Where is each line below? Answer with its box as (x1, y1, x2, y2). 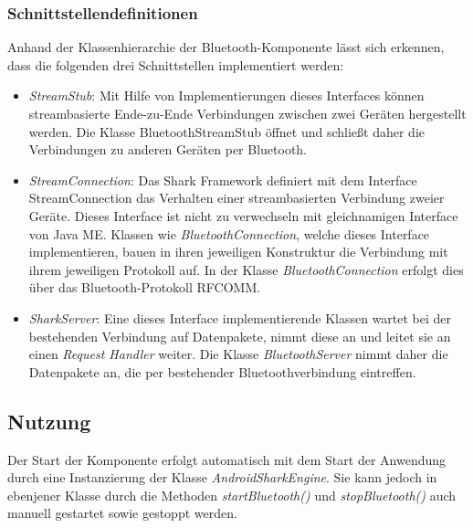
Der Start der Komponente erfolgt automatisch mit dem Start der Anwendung (7, 449, 447, 469)
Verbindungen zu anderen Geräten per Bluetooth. (28, 140, 308, 159)
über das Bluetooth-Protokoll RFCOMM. (28, 278, 261, 297)
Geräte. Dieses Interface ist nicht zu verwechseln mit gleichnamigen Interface (28, 206, 458, 225)
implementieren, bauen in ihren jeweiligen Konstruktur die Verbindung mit (28, 242, 448, 261)
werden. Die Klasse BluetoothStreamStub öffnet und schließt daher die (28, 121, 425, 141)
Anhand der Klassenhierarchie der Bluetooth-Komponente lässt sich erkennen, (7, 37, 445, 57)
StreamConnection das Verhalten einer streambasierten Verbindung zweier (28, 188, 445, 207)
